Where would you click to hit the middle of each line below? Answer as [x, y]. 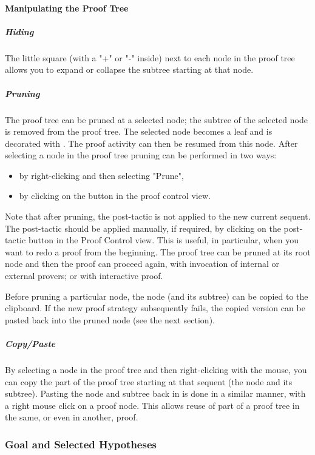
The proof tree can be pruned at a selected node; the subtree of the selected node [156, 119]
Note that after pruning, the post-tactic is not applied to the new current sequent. [158, 216]
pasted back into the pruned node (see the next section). [110, 319]
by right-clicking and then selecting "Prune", [101, 175]
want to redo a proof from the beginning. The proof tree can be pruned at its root [158, 251]
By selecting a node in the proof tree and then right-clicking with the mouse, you [156, 369]
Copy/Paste [30, 343]
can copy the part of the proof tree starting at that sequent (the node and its [149, 381]
